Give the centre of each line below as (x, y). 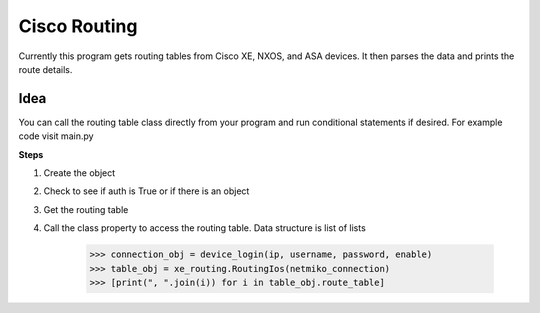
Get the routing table (86, 209)
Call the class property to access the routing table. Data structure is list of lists (205, 228)
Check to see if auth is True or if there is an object (146, 191)
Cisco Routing (78, 26)
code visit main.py (56, 136)
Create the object (79, 173)
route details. (45, 69)
